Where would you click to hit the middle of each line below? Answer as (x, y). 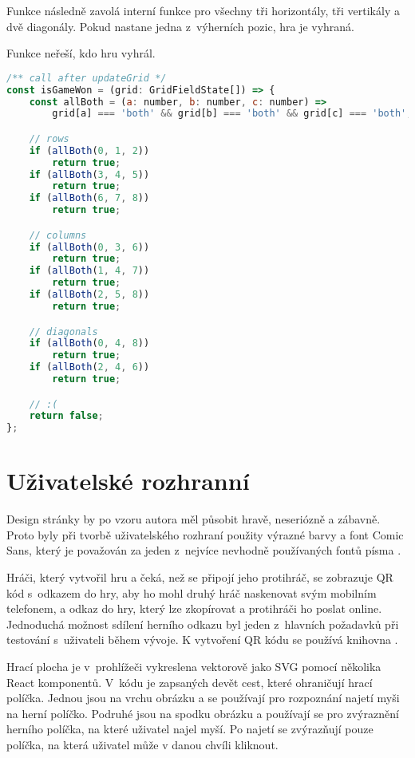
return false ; (66, 416)
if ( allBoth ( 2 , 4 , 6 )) (89, 367)
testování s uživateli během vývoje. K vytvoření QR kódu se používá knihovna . (202, 640)
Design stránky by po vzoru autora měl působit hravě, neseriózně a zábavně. (194, 519)
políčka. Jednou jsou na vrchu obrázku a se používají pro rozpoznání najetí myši (203, 698)
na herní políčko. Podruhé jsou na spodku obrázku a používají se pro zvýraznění (203, 713)
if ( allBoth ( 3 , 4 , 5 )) (89, 174)
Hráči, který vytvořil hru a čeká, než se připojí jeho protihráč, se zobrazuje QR (200, 577)
